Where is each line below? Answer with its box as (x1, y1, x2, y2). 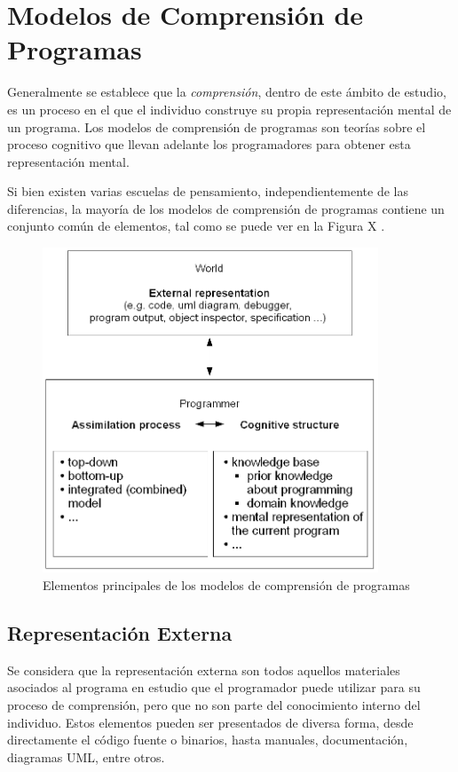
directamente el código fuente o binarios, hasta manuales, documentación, (7, 730, 408, 749)
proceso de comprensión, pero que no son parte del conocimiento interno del (7, 695, 421, 713)
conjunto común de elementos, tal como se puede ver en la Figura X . (7, 217, 385, 235)
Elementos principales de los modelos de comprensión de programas (43, 576, 410, 594)
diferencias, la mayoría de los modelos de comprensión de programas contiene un (7, 199, 445, 217)
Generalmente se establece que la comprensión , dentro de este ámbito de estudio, (7, 83, 446, 101)
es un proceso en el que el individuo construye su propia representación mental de (7, 99, 452, 118)
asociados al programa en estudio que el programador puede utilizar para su (7, 678, 421, 697)
